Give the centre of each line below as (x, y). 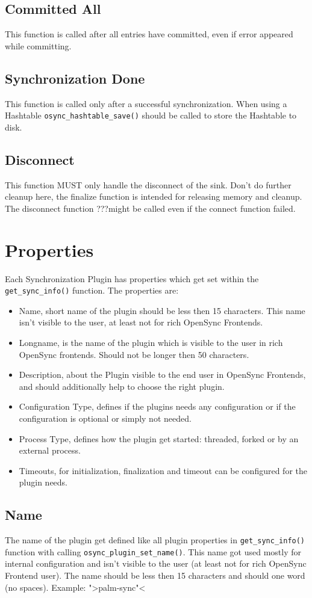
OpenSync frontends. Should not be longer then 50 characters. (134, 354)
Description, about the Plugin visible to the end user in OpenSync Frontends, (162, 375)
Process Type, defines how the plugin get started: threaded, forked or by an (159, 438)
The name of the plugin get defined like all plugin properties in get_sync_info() (155, 540)
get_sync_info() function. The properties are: (92, 290)
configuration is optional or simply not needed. (105, 418)
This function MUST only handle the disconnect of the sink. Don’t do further (148, 184)
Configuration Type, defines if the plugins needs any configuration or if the (157, 406)
